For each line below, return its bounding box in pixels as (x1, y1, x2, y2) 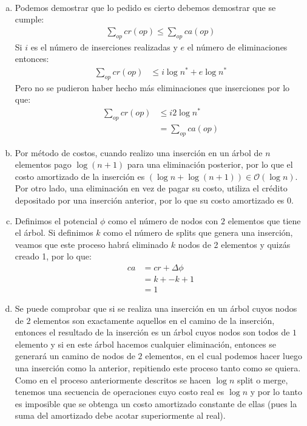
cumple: (15, 13, 44, 26)
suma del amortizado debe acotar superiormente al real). (15, 409, 226, 422)
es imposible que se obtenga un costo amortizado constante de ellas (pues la (15, 397, 297, 410)
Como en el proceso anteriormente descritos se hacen (15, 373, 211, 386)
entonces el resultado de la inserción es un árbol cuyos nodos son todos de (15, 326, 290, 338)
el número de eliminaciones (187, 40, 288, 53)
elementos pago (15, 158, 72, 171)
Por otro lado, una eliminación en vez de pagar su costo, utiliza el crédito (15, 182, 288, 194)
